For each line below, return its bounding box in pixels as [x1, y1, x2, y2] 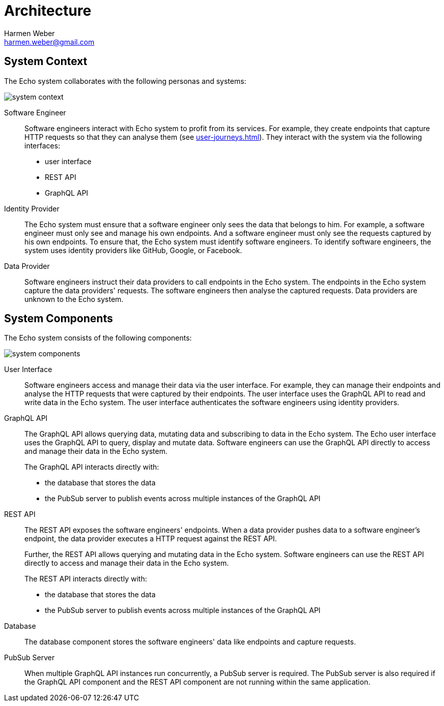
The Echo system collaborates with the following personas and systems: [4, 76, 247, 85]
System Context [4, 55, 87, 68]
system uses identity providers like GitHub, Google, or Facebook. [24, 245, 242, 255]
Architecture [4, 2, 92, 19]
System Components [4, 312, 113, 325]
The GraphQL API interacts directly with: [24, 463, 159, 472]
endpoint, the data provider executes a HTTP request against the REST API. [24, 534, 277, 543]
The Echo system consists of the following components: [4, 333, 192, 343]
